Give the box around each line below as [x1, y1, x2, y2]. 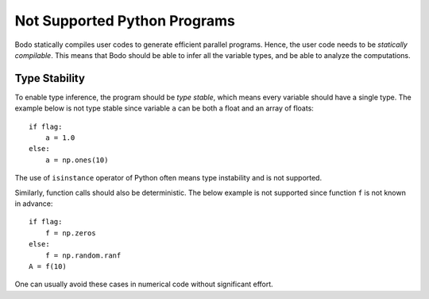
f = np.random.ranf [44, 250, 122, 260]
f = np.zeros [44, 228, 96, 238]
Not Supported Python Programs [14, 12, 236, 29]
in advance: [14, 199, 53, 208]
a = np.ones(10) [44, 155, 109, 165]
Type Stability [14, 72, 85, 85]
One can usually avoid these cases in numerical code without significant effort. [14, 279, 273, 289]
